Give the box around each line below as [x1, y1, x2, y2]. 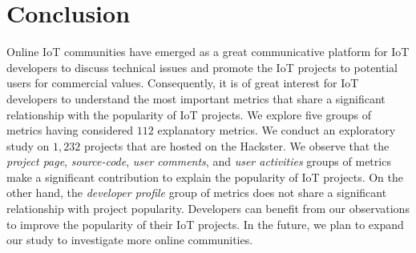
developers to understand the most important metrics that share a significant [6, 90, 386, 106]
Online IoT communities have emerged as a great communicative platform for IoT [6, 43, 410, 60]
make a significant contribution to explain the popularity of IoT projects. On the [6, 168, 403, 185]
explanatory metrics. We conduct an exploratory [157, 122, 396, 139]
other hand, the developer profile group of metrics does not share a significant [6, 184, 387, 201]
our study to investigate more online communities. [6, 231, 253, 248]
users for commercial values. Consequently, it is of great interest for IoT [6, 74, 359, 91]
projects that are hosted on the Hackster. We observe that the [83, 137, 390, 154]
